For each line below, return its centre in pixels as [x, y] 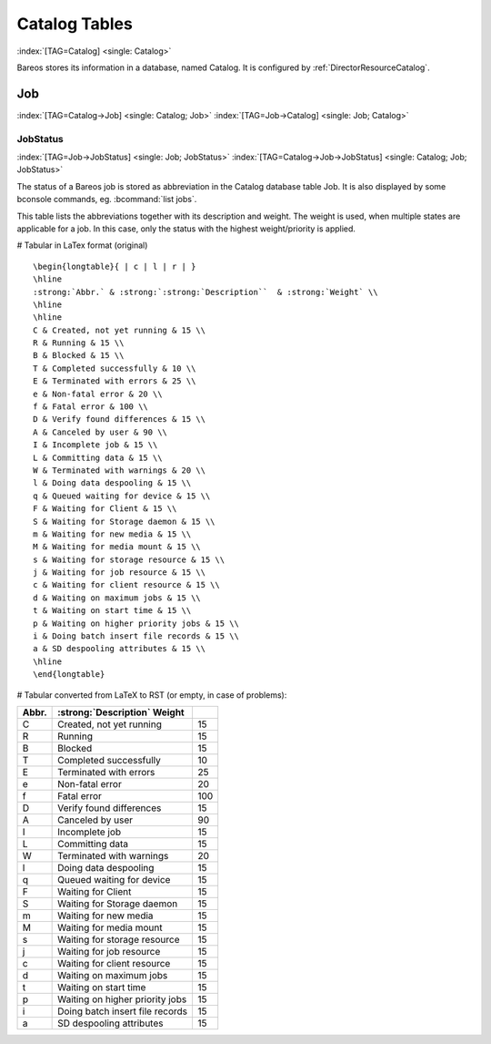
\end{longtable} [69, 675]
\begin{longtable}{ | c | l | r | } [115, 266]
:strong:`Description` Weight [121, 712]
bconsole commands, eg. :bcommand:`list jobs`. [107, 200]
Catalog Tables [75, 24]
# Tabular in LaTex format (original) [82, 245]
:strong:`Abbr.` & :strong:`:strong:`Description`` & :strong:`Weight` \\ [205, 292]
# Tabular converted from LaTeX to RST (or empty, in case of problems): [152, 695]
